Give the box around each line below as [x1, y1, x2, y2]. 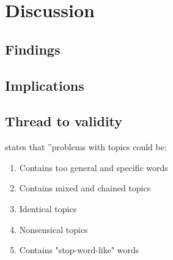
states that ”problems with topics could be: [5, 140, 167, 153]
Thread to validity [5, 112, 123, 131]
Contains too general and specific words [19, 161, 168, 174]
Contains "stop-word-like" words [19, 243, 139, 256]
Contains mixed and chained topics [19, 182, 151, 194]
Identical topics [19, 202, 77, 215]
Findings [5, 39, 61, 58]
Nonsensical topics [19, 223, 88, 235]
